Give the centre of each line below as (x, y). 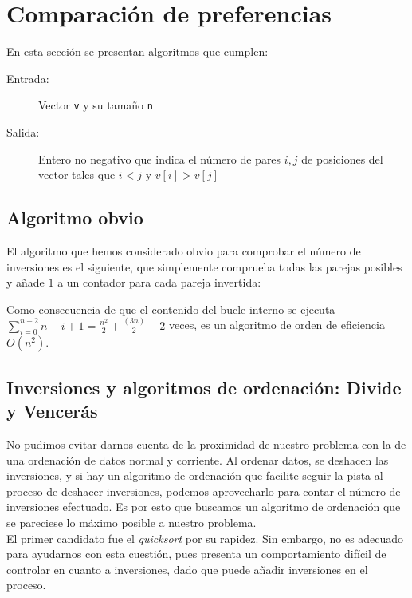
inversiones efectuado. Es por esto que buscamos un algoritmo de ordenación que (204, 507)
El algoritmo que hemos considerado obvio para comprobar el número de (184, 250)
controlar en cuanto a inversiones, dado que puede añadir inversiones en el (187, 569)
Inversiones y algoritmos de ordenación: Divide (204, 387)
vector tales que (77, 174)
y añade (26, 282)
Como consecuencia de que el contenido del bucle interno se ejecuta (171, 309)
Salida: (23, 131)
